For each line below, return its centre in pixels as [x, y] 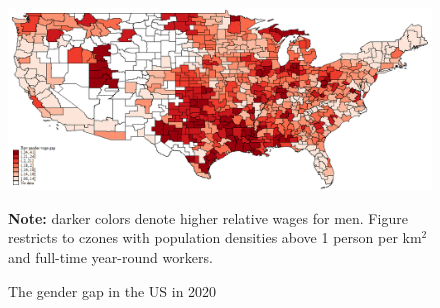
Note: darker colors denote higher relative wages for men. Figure [208, 217]
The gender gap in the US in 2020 [112, 290]
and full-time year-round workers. [110, 256]
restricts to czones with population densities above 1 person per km [215, 237]
